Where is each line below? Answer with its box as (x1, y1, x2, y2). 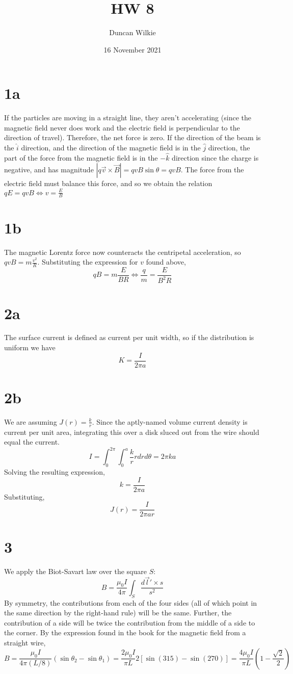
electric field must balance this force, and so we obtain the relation (4, 178, 212, 189)
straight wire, (4, 637, 46, 648)
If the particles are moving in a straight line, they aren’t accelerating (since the (4, 112, 251, 123)
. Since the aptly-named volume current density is (92, 416, 248, 427)
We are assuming (4, 416, 57, 427)
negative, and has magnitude (4, 164, 94, 175)
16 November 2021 (103, 44, 162, 55)
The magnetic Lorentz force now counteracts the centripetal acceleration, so (4, 246, 241, 257)
